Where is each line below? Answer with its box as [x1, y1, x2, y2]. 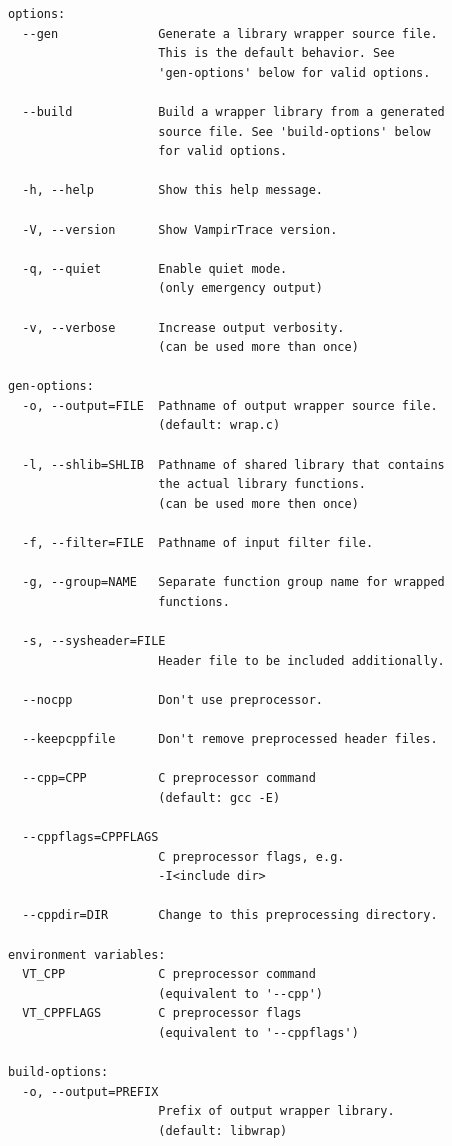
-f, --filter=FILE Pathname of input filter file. [22, 536, 374, 551]
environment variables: [8, 947, 166, 962]
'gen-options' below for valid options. [158, 65, 431, 80]
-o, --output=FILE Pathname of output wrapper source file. [22, 398, 438, 413]
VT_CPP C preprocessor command [22, 967, 316, 982]
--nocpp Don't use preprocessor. [22, 692, 323, 707]
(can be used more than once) [158, 340, 359, 355]
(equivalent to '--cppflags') [158, 1025, 359, 1040]
